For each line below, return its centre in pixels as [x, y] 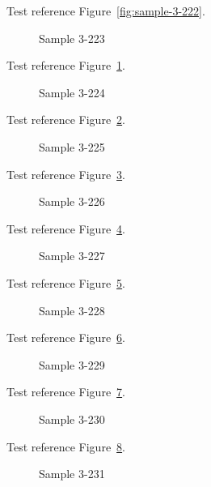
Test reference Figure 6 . [66, 337]
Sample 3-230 [72, 419]
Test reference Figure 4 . [66, 228]
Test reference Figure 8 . [66, 446]
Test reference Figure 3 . [66, 174]
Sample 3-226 [72, 201]
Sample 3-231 [72, 474]
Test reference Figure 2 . [66, 120]
